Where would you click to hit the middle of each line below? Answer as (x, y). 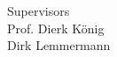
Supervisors (39, 11)
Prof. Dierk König (56, 28)
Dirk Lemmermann (59, 45)
